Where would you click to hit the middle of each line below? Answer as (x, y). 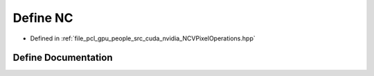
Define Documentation (63, 58)
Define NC (43, 18)
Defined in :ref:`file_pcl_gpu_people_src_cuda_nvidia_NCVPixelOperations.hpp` (143, 38)
